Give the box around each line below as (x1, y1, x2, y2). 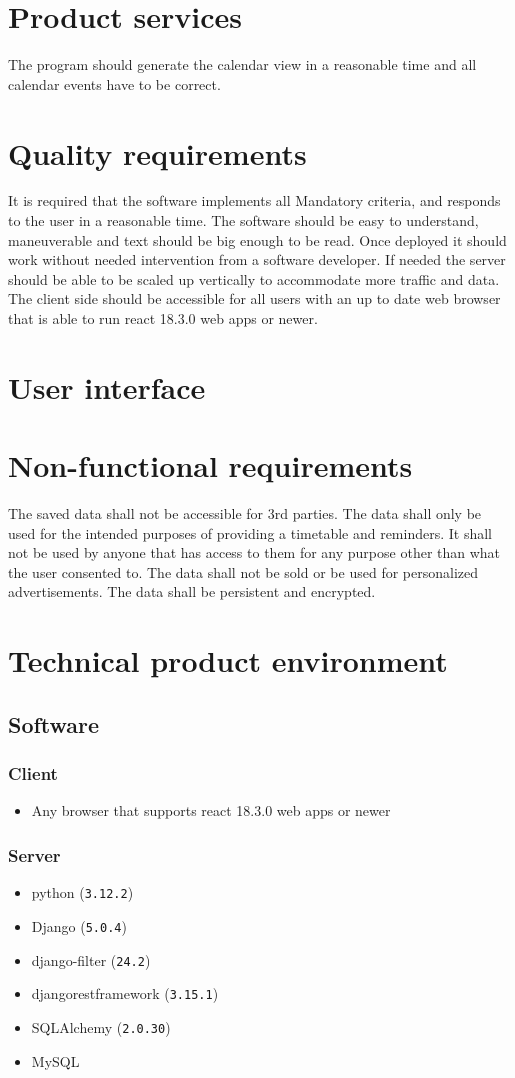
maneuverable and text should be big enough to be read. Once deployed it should (8, 229, 507, 250)
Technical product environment (8, 640, 448, 681)
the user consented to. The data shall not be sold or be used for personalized (8, 561, 478, 582)
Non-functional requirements (8, 445, 413, 486)
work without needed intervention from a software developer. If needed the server (8, 249, 506, 270)
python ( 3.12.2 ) (31, 882, 134, 903)
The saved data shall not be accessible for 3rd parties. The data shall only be (8, 503, 482, 524)
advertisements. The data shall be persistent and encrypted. (8, 581, 376, 602)
